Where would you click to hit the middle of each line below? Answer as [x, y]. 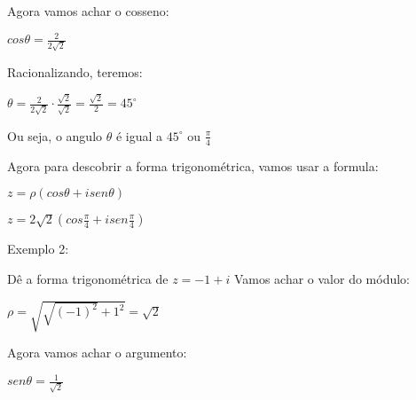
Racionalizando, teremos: [75, 71]
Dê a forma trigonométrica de [88, 278]
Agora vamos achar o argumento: [97, 352]
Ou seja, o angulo [55, 135]
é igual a [139, 135]
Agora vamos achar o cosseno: [88, 11]
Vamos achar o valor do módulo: [322, 278]
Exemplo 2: [38, 249]
